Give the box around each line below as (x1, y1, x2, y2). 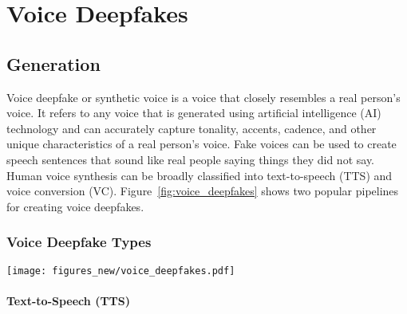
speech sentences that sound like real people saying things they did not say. (6, 151, 375, 167)
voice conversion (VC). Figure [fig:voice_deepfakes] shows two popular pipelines (6, 183, 399, 199)
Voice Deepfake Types (6, 232, 152, 252)
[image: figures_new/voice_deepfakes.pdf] (6, 265, 235, 277)
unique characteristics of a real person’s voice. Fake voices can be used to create (6, 135, 397, 152)
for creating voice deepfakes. (6, 198, 144, 214)
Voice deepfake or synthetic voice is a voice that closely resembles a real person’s (6, 88, 401, 105)
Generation (6, 51, 101, 76)
